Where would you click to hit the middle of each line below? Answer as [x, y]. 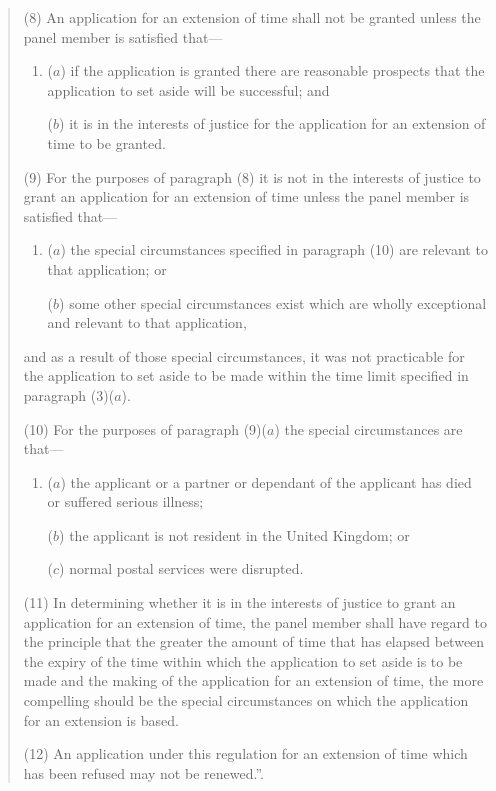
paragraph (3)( [69, 394]
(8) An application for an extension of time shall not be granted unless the [252, 17]
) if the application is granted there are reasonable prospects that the [272, 70]
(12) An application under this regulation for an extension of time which [245, 753]
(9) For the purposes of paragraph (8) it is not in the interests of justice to [252, 176]
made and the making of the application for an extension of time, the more [253, 680]
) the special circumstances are [368, 428]
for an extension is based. [101, 719]
